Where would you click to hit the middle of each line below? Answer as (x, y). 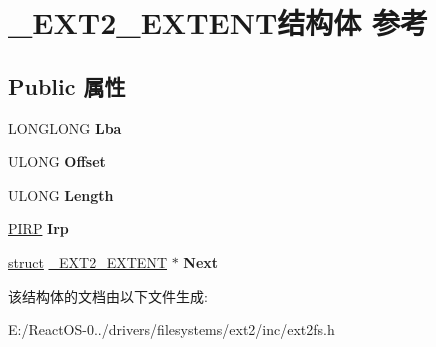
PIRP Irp (38, 228)
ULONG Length (61, 194)
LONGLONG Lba (65, 127)
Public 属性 (67, 85)
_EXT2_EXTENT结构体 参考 (218, 22)
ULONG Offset (57, 161)
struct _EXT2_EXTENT (88, 261)
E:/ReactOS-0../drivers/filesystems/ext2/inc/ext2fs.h (171, 329)
